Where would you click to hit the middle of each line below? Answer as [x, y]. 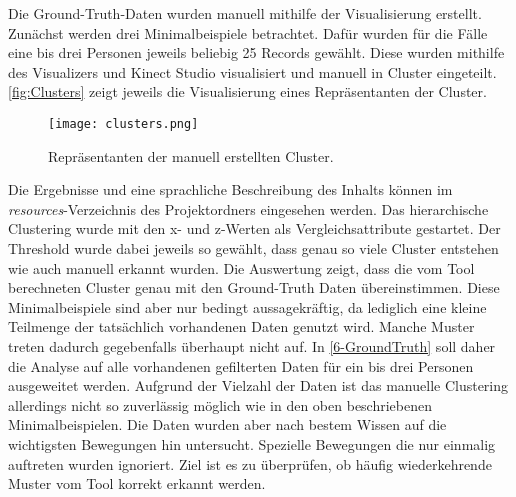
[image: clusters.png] [123, 123]
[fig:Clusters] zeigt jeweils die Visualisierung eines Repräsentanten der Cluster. [247, 91]
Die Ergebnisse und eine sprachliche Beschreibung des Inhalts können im [230, 189]
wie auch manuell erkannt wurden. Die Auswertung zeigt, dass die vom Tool [241, 267]
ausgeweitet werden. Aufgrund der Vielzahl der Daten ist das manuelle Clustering [258, 385]
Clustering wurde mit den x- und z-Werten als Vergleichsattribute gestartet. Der [254, 228]
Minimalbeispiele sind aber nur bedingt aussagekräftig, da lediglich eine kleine [247, 306]
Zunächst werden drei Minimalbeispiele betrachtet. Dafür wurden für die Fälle [248, 32]
